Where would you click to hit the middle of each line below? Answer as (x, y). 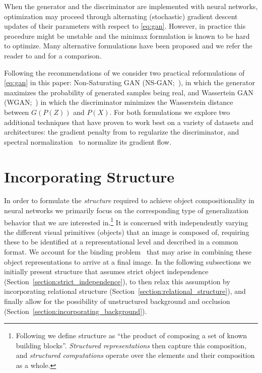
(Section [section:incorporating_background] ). (76, 311)
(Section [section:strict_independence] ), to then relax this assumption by (117, 281)
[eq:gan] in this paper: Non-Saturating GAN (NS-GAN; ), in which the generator (129, 82)
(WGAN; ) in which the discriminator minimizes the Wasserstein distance (119, 102)
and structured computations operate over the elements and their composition (135, 355)
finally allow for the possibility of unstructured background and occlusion (117, 301)
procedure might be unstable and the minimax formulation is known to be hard (127, 36)
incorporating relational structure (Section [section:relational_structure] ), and (125, 291)
